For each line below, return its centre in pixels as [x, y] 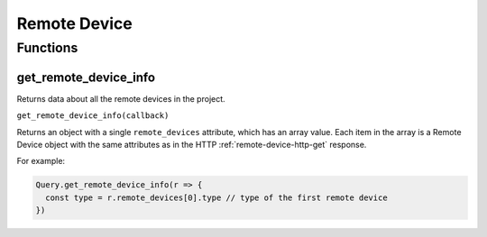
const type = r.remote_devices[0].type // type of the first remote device [216, 197]
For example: [41, 161]
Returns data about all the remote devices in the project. [121, 98]
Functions [47, 48]
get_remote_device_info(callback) [93, 116]
